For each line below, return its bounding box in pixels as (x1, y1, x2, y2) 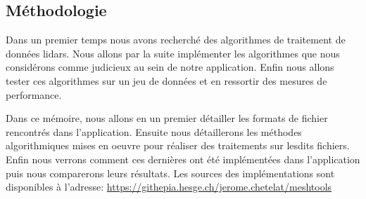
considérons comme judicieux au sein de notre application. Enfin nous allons (6, 60, 334, 74)
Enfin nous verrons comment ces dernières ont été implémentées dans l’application (6, 151, 360, 166)
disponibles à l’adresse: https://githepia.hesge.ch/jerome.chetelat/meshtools (6, 179, 332, 194)
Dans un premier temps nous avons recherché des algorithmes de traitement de (6, 32, 346, 47)
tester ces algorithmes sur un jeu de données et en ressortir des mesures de (6, 73, 327, 88)
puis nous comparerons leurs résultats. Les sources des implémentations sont (6, 165, 335, 180)
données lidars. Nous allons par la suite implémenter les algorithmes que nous (6, 46, 340, 60)
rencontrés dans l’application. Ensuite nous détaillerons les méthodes (6, 124, 302, 139)
